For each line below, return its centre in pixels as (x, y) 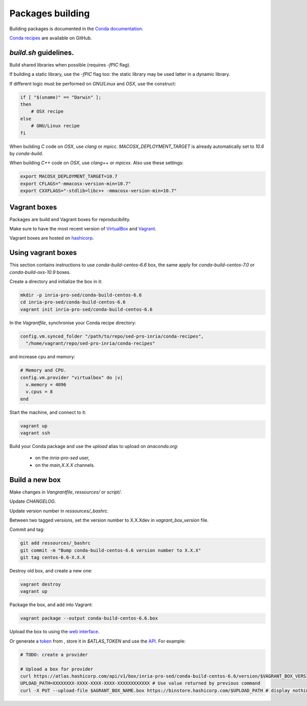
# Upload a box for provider (57, 669)
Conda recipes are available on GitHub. (51, 38)
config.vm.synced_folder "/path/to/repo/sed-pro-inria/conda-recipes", (112, 336)
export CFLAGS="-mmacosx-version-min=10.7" (76, 184)
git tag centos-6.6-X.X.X (53, 558)
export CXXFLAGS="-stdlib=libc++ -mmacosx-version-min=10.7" (98, 191)
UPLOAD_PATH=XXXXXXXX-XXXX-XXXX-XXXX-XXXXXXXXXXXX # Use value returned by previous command (140, 683)
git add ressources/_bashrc (55, 543)
